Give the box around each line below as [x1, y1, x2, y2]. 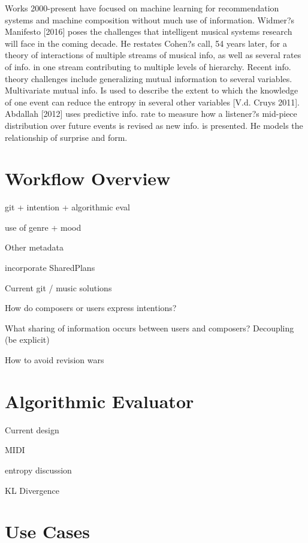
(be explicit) [5, 333, 50, 346]
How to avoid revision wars [5, 354, 104, 366]
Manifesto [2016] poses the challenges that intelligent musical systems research [5, 25, 292, 38]
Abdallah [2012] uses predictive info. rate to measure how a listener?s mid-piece [5, 107, 297, 120]
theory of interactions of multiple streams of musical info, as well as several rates [5, 49, 301, 61]
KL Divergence [5, 484, 60, 496]
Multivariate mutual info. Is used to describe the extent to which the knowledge [5, 84, 298, 96]
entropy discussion [5, 463, 72, 476]
